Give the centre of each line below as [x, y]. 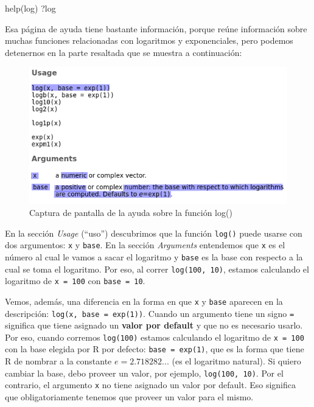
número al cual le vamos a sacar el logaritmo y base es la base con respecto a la [154, 256]
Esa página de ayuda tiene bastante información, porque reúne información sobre [156, 28]
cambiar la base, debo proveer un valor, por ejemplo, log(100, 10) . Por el [144, 373]
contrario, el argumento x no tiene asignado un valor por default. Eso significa [151, 385]
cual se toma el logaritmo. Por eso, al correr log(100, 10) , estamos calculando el [157, 269]
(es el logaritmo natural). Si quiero [236, 361]
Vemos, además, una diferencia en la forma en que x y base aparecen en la [144, 301]
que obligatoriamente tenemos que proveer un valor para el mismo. [129, 397]
